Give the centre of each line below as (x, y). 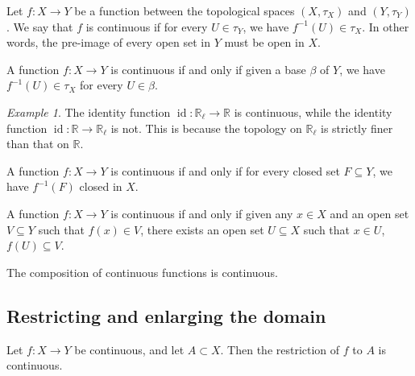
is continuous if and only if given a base (208, 69)
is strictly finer (357, 128)
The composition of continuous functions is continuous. (142, 272)
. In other (386, 26)
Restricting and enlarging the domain (166, 315)
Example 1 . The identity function (89, 112)
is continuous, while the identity (313, 112)
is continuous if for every (147, 26)
